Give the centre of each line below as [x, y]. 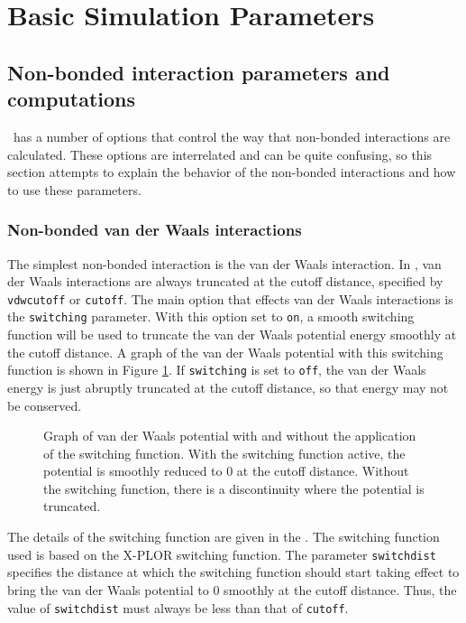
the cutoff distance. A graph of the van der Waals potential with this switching [225, 352]
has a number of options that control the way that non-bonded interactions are [232, 136]
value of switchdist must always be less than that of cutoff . [178, 607]
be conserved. [45, 405]
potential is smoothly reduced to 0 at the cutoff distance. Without [226, 471]
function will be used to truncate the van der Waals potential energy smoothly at [232, 335]
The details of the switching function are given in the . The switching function [224, 537]
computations [72, 99]
